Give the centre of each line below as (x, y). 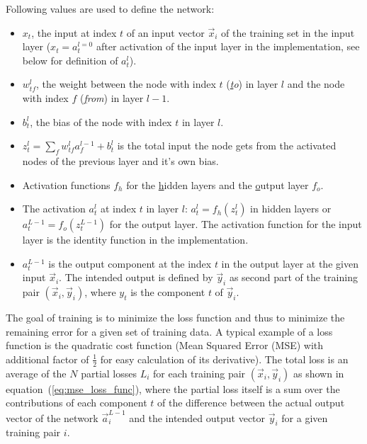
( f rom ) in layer (112, 97)
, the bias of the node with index (101, 121)
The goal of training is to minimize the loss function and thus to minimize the (175, 318)
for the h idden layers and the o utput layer (218, 184)
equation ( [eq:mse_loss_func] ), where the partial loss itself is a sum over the (173, 388)
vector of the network (52, 417)
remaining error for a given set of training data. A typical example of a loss (169, 331)
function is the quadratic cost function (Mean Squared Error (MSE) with (165, 345)
